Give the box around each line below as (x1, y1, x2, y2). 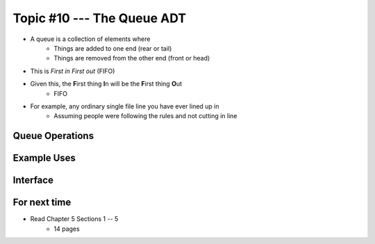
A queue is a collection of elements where (30, 35, 151, 43)
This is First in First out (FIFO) (30, 67, 115, 75)
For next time (12, 197, 72, 209)
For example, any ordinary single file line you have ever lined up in (30, 101, 219, 111)
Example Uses (12, 152, 76, 164)
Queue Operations (12, 130, 94, 142)
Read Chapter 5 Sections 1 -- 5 (30, 215, 119, 223)
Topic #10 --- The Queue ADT (12, 10, 187, 26)
